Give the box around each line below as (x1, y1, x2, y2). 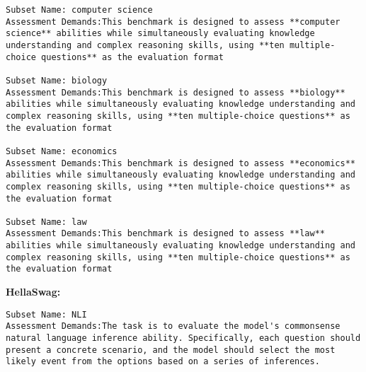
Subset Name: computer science (6, 5, 153, 15)
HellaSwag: (6, 284, 61, 299)
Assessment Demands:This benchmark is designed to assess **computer (6, 16, 341, 27)
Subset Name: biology (6, 75, 108, 86)
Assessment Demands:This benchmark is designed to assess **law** (6, 228, 326, 239)
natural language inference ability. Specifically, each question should (6, 333, 361, 343)
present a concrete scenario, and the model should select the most (6, 344, 336, 355)
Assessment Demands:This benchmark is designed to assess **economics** (6, 158, 355, 168)
